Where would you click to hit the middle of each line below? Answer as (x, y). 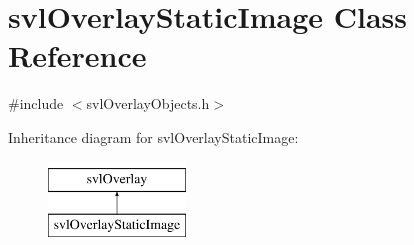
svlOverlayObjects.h (148, 103)
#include (36, 103)
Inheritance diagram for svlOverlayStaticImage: (153, 136)
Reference (77, 55)
